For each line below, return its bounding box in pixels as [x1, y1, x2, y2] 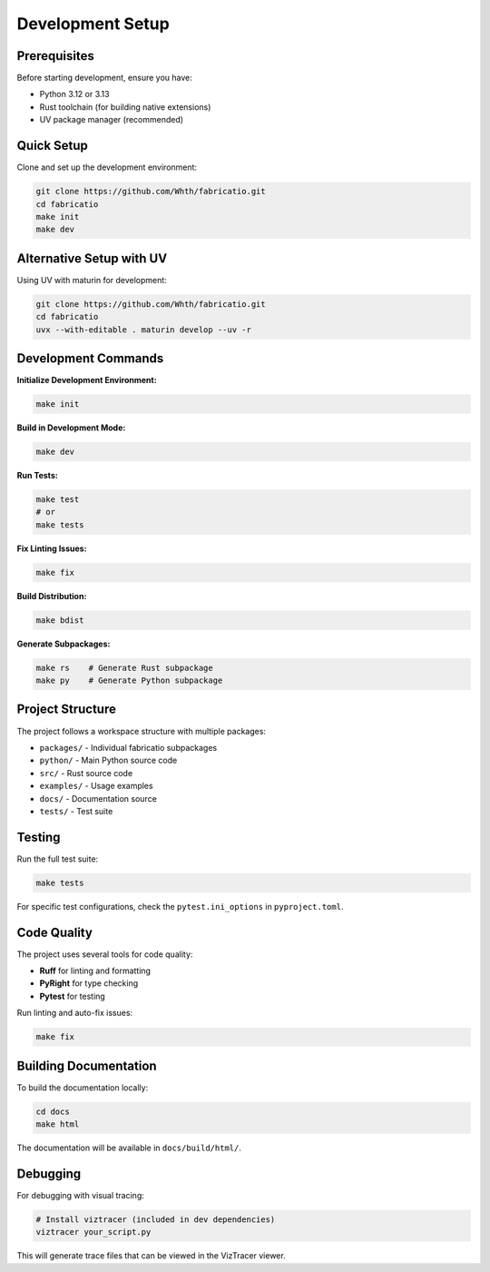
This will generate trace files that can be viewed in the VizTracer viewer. [16, 1250, 286, 1261]
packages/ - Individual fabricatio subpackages [39, 742, 218, 753]
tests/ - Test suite [39, 805, 113, 816]
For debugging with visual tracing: [16, 1190, 145, 1200]
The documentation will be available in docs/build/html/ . [16, 1142, 242, 1153]
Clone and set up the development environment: [16, 162, 198, 173]
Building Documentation [16, 1058, 158, 1073]
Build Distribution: [16, 590, 87, 601]
